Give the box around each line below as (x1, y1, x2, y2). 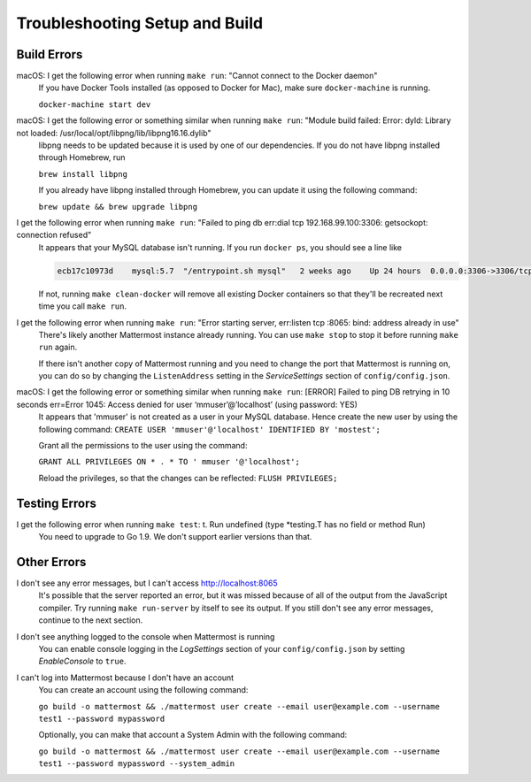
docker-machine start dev (38, 99, 151, 110)
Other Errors (16, 554, 87, 570)
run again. (38, 341, 78, 353)
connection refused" (16, 230, 92, 241)
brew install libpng (38, 169, 128, 179)
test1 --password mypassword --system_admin (38, 759, 235, 769)
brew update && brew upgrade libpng (38, 202, 198, 211)
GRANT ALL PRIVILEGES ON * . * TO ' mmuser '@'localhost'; (38, 456, 301, 467)
